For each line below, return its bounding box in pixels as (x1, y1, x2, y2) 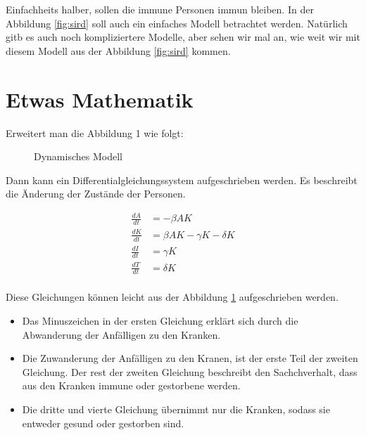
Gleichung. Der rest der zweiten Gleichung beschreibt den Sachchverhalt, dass (22, 364, 358, 379)
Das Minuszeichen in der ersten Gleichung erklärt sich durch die (22, 313, 298, 327)
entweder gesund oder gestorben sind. (22, 415, 184, 430)
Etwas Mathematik (6, 84, 194, 113)
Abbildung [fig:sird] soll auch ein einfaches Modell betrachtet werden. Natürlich (6, 15, 348, 30)
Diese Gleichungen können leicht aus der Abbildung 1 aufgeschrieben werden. (6, 290, 339, 304)
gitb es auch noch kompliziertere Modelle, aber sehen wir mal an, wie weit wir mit (6, 30, 360, 44)
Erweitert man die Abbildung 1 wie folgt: (6, 125, 184, 140)
